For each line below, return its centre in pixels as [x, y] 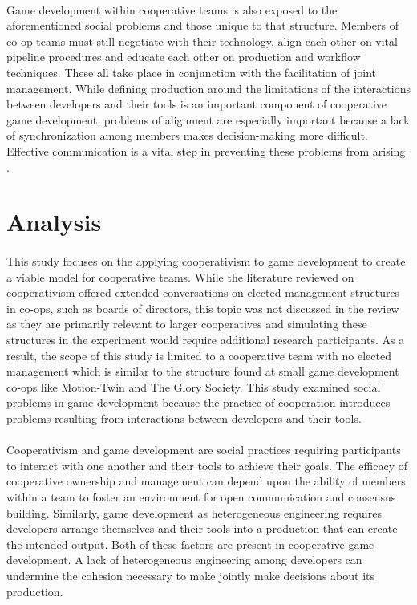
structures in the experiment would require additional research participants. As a [206, 340]
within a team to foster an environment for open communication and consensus [201, 497]
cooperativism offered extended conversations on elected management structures [203, 292]
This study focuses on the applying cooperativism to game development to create [206, 261]
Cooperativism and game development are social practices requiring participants [204, 450]
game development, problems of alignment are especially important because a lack [208, 119]
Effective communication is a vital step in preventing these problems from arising [206, 150]
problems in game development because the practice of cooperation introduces [198, 402]
